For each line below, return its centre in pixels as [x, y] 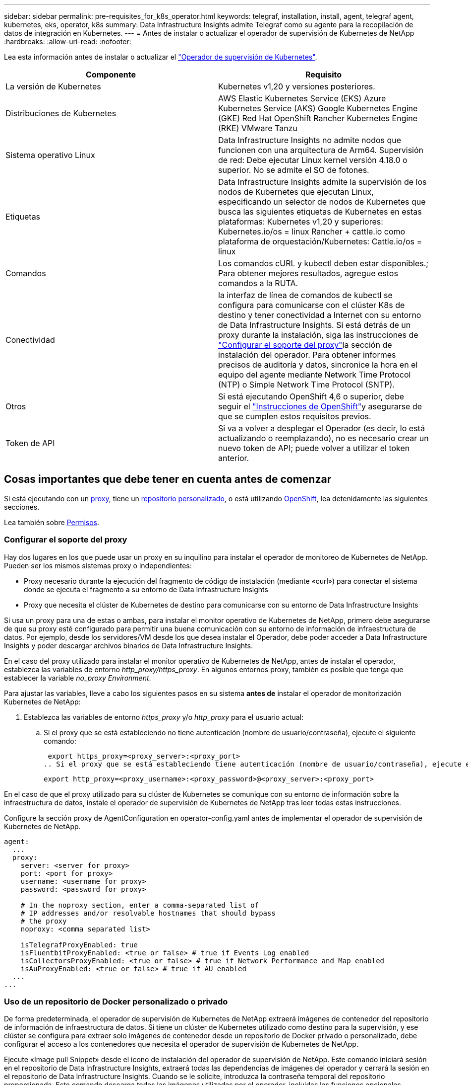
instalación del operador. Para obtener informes [307, 355]
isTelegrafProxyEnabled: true [79, 945]
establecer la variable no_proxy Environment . [78, 678]
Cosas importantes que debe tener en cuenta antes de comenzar [168, 479]
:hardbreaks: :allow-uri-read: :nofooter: [68, 41]
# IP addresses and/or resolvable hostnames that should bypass [148, 913]
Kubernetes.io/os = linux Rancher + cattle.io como [312, 232]
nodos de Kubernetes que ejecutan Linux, [296, 192]
